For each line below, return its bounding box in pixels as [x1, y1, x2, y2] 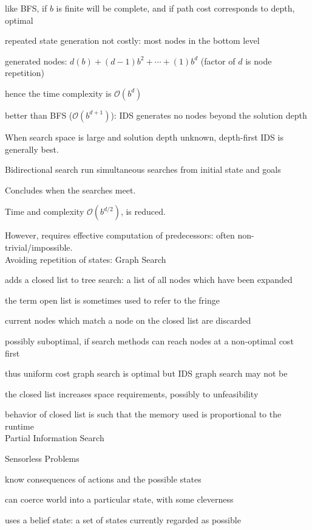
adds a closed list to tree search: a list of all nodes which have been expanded [5, 273, 293, 286]
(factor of [200, 54, 236, 67]
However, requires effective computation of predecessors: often [5, 229, 235, 242]
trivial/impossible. [5, 240, 73, 253]
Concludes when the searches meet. [5, 183, 136, 196]
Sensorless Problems [5, 452, 80, 465]
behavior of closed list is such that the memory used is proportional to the [5, 408, 282, 420]
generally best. [5, 142, 59, 155]
